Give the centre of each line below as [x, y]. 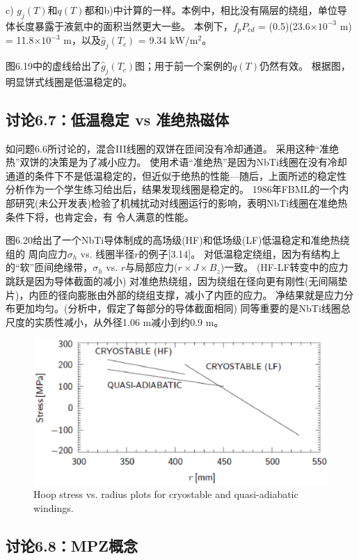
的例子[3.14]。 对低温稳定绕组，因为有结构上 [239, 253]
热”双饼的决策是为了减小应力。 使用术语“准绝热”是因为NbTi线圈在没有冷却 [176, 162]
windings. [54, 508]
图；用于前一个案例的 [184, 66]
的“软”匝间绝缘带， [49, 267]
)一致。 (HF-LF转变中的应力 [284, 267]
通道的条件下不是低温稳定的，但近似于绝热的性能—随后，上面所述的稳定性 [176, 175]
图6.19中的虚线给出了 [53, 66]
